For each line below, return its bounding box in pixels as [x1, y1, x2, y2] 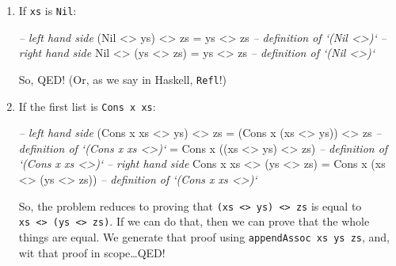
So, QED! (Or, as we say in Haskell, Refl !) [18, 70, 227, 87]
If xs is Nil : [18, 2, 77, 18]
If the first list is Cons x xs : [18, 97, 156, 114]
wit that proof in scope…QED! [18, 244, 166, 260]
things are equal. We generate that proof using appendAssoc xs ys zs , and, [18, 228, 390, 245]
